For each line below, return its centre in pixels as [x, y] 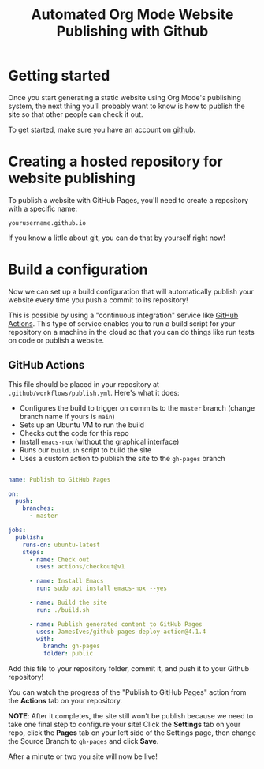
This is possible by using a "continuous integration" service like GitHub [123, 315]
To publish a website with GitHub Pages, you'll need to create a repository [128, 200]
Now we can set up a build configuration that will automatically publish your [131, 291]
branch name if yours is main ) [67, 416]
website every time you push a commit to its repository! [98, 300]
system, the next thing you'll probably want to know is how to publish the [127, 106]
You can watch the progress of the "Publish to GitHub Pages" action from [127, 692]
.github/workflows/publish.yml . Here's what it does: [94, 392]
